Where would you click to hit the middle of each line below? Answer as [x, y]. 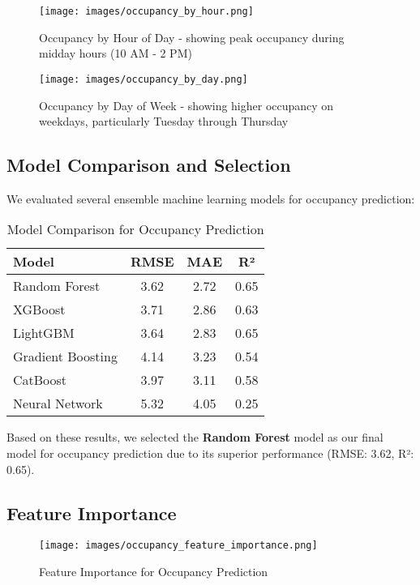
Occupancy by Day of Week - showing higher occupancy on [186, 105]
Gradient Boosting [65, 357]
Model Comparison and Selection [149, 165]
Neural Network [58, 404]
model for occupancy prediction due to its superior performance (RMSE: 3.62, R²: [210, 453]
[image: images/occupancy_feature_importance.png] [178, 546]
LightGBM [44, 333]
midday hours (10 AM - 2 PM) [116, 53]
